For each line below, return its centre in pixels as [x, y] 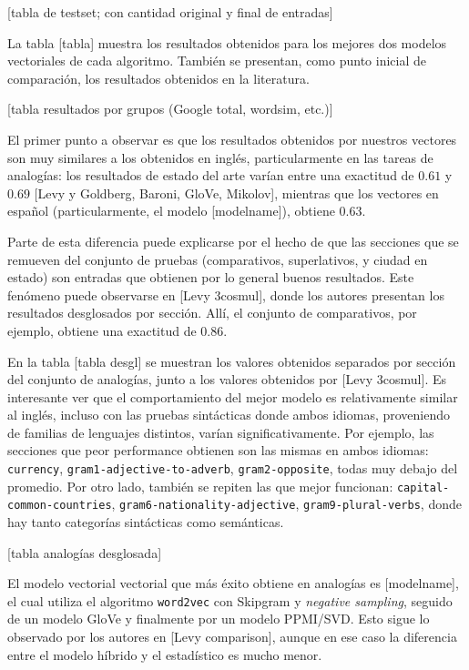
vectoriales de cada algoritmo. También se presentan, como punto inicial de [217, 61]
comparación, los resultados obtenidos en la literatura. [158, 78]
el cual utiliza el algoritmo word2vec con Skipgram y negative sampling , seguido [230, 600]
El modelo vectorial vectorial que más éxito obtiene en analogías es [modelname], [233, 583]
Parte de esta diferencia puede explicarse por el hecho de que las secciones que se [233, 241]
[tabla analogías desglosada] [85, 552]
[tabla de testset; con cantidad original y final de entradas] [170, 12]
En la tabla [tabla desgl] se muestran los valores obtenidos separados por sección [232, 361]
